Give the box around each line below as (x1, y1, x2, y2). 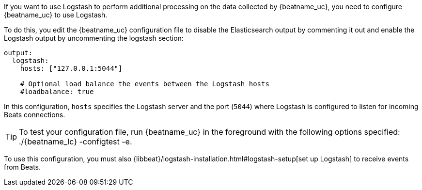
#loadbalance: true (20, 88, 94, 95)
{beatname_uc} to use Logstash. (4, 11, 108, 19)
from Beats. (4, 163, 41, 171)
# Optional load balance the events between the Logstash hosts (20, 80, 269, 88)
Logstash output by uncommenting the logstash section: (4, 34, 184, 42)
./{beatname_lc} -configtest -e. (19, 137, 132, 146)
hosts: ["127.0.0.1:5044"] (20, 64, 123, 72)
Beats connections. (4, 111, 65, 119)
